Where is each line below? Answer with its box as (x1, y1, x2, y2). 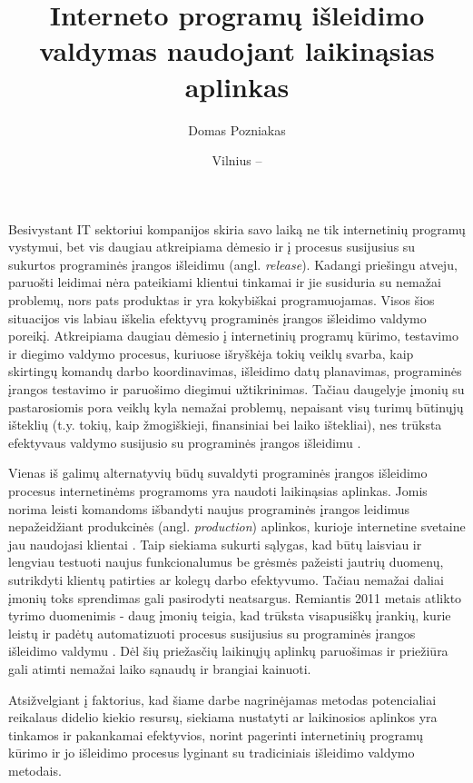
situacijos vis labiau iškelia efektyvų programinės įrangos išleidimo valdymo (8, 308, 427, 327)
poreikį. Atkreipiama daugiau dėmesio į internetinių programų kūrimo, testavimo (8, 326, 458, 345)
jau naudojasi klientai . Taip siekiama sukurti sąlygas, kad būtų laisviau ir (8, 534, 422, 553)
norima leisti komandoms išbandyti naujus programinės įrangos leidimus (8, 499, 410, 518)
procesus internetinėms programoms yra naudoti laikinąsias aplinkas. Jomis (8, 481, 428, 500)
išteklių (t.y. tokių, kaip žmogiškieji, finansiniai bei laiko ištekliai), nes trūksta (8, 415, 442, 434)
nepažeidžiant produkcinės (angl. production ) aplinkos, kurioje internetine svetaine (8, 517, 466, 536)
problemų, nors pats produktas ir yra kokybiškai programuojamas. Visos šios (8, 291, 435, 310)
